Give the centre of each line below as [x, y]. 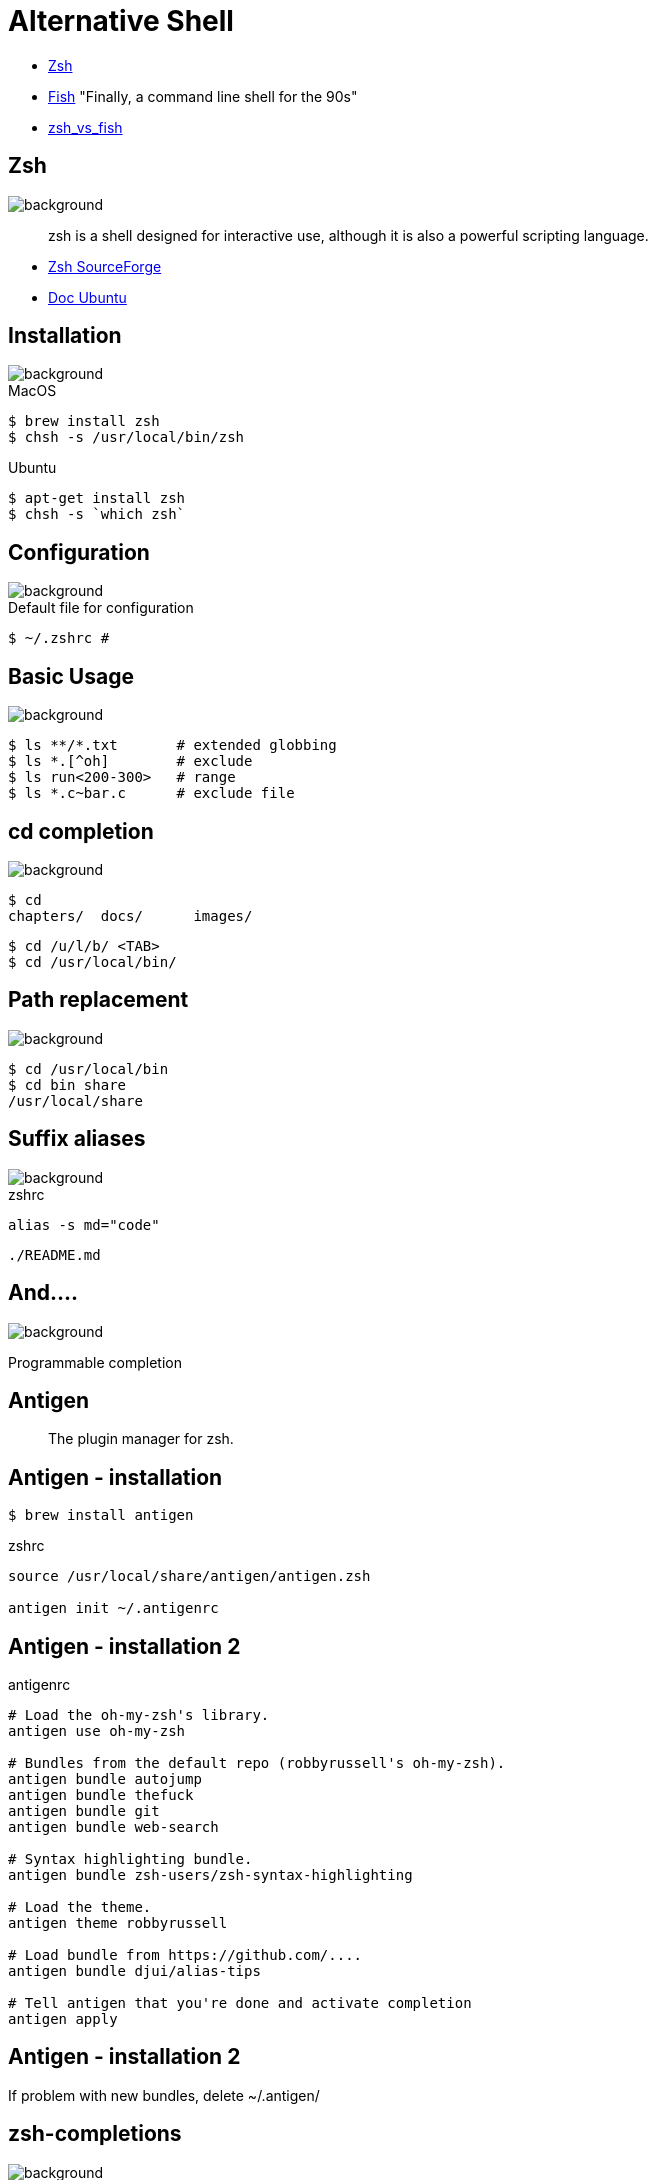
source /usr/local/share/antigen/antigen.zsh [189, 1576]
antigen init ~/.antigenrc [113, 1608]
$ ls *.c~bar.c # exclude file [151, 793]
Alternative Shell [121, 21]
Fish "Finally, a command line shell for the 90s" [203, 96]
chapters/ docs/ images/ [130, 915]
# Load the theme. [80, 1907]
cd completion [81, 831]
